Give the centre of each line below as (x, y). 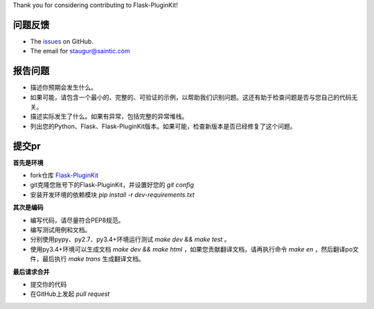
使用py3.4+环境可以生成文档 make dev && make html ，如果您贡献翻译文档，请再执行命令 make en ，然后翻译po (192, 249)
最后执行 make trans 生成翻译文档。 (93, 259)
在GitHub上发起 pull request (70, 294)
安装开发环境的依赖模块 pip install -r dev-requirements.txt (113, 195)
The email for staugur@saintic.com (80, 51)
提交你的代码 (48, 284)
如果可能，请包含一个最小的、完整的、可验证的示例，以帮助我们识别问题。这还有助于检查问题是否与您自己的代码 (191, 97)
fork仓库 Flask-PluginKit (64, 175)
